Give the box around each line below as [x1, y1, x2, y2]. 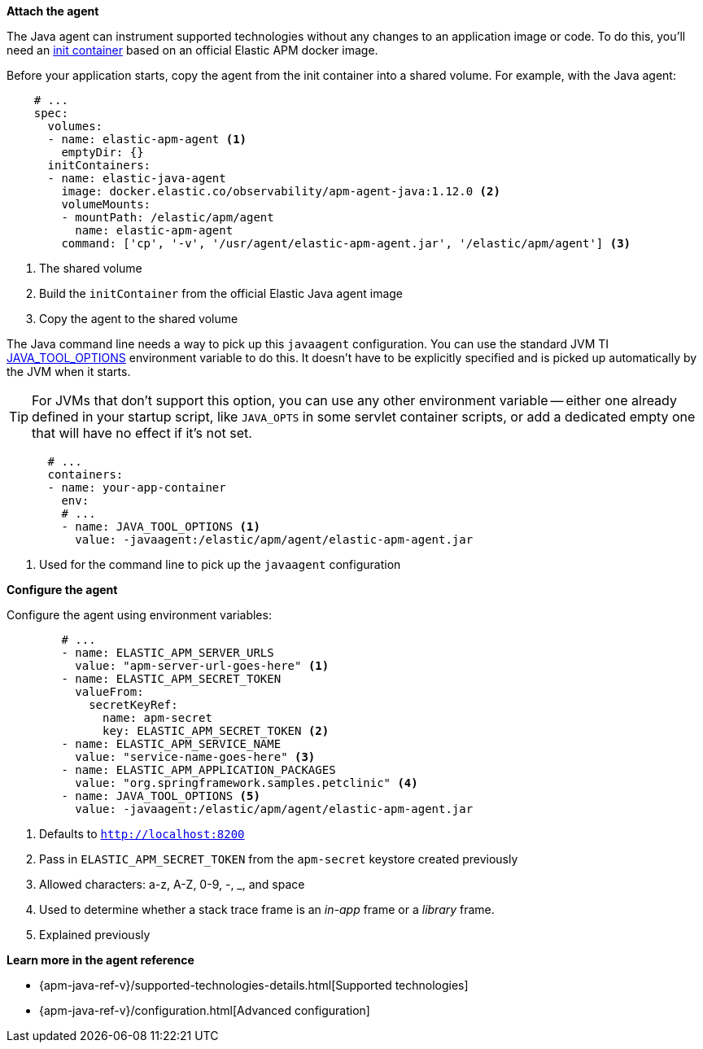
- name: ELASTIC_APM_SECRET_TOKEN [61, 672, 282, 685]
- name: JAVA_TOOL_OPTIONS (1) [61, 520, 260, 533]
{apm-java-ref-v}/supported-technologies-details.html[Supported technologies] [39, 978, 469, 992]
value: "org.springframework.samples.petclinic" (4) [75, 776, 418, 789]
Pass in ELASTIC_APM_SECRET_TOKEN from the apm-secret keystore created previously [39, 852, 518, 866]
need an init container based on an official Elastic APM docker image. [7, 43, 378, 57]
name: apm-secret [103, 711, 212, 724]
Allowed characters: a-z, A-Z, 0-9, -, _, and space [39, 877, 305, 891]
